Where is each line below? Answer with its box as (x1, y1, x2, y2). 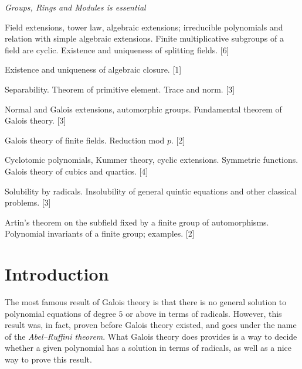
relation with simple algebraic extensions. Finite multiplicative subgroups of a (5, 32, 284, 45)
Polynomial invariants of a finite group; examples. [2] (5, 227, 195, 240)
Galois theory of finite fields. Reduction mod (5, 134, 165, 146)
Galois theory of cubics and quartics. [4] (5, 165, 148, 177)
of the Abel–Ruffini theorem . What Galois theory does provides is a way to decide (5, 330, 297, 342)
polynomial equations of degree (5, 307, 116, 319)
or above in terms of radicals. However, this (125, 307, 282, 319)
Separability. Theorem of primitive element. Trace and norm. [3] (5, 83, 235, 95)
